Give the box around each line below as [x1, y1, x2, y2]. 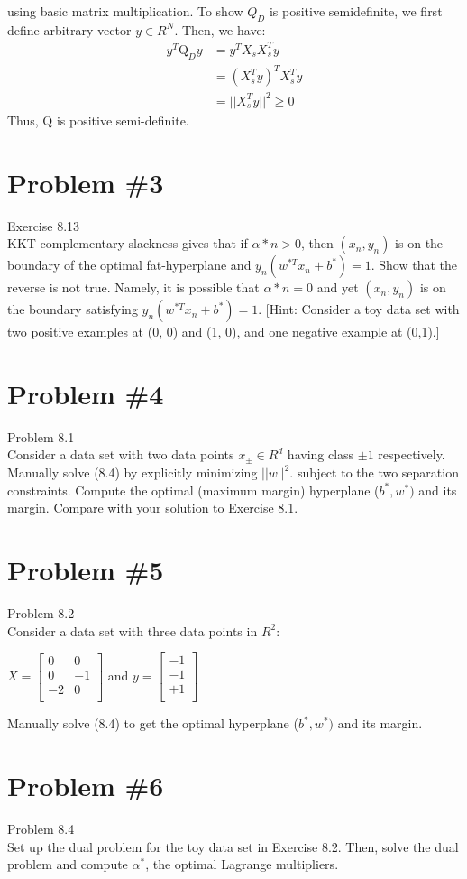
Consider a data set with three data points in [7, 621, 258, 640]
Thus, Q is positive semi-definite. [7, 110, 189, 129]
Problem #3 [7, 163, 164, 200]
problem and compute [7, 855, 128, 874]
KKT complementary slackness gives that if [7, 234, 248, 253]
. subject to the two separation [289, 463, 459, 481]
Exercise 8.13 [7, 216, 80, 235]
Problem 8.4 [7, 819, 75, 837]
